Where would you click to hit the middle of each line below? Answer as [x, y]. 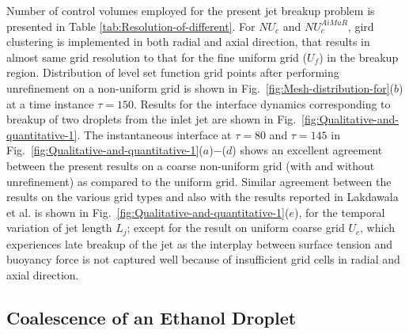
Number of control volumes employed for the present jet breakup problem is [191, 10]
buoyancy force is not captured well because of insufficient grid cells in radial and [203, 259]
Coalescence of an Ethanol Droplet [151, 317]
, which [378, 228]
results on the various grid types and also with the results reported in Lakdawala [203, 197]
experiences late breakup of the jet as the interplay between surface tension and [200, 243]
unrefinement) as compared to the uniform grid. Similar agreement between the [199, 181]
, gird [361, 26]
